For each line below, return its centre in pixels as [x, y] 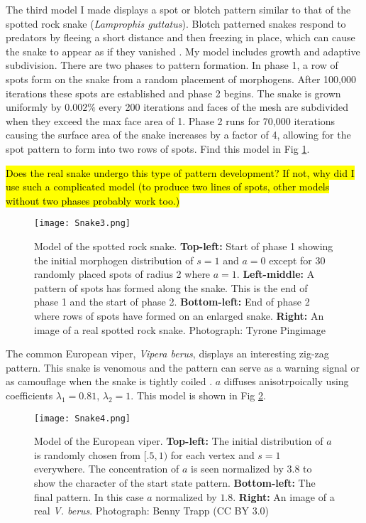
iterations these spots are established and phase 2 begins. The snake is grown [173, 93]
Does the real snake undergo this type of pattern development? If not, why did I [180, 172]
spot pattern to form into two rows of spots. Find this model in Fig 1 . [158, 148]
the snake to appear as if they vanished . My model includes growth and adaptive [183, 51]
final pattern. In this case [89, 496]
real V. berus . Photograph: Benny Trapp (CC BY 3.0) [151, 511]
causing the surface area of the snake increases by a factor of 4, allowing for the [178, 135]
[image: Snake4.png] [83, 418]
